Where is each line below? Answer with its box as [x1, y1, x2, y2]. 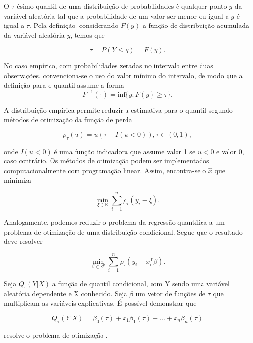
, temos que [70, 29, 105, 40]
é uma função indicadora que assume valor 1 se [54, 146, 196, 156]
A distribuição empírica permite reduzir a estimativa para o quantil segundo [4, 105, 233, 115]
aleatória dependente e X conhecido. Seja [4, 288, 127, 298]
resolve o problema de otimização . [4, 329, 108, 340]
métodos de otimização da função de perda [4, 114, 132, 125]
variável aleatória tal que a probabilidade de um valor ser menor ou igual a [4, 10, 229, 21]
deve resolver [4, 236, 43, 246]
